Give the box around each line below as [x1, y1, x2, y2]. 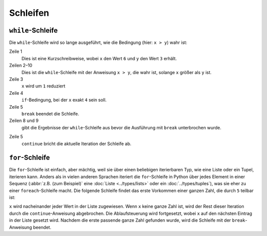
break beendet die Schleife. [21, 111, 79, 117]
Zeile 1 [9, 48, 22, 54]
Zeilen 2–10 [9, 62, 33, 69]
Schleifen [9, 7, 49, 18]
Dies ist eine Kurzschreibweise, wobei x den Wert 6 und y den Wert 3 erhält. [21, 55, 177, 61]
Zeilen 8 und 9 [9, 118, 39, 123]
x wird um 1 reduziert [21, 83, 66, 89]
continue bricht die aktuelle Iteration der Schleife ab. [21, 141, 132, 147]
